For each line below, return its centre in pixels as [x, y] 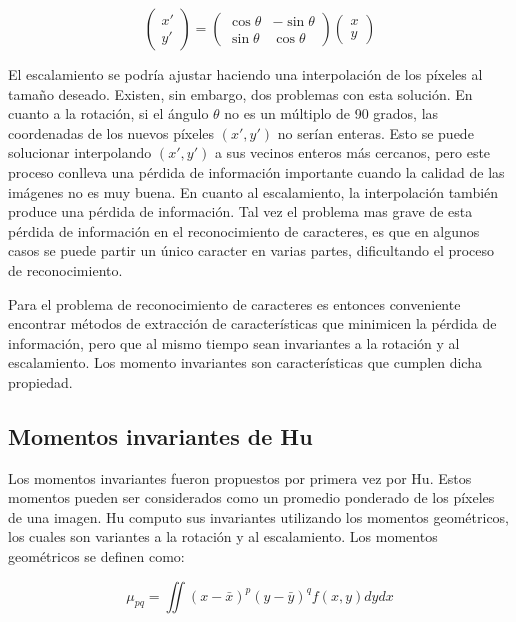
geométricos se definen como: [96, 556]
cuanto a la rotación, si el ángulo [108, 113]
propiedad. [40, 381]
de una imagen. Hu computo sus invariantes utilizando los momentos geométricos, [259, 516]
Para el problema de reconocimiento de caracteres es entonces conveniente [234, 303]
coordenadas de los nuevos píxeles [111, 132]
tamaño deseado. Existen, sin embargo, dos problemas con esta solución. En [240, 93]
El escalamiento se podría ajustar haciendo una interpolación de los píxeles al [245, 74]
